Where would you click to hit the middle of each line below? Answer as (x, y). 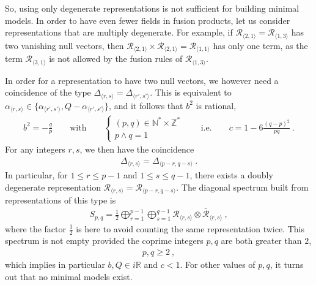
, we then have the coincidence (137, 149)
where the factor (36, 228)
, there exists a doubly (231, 175)
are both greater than (261, 241)
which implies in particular (55, 264)
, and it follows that (146, 105)
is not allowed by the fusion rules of (116, 59)
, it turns (287, 264)
